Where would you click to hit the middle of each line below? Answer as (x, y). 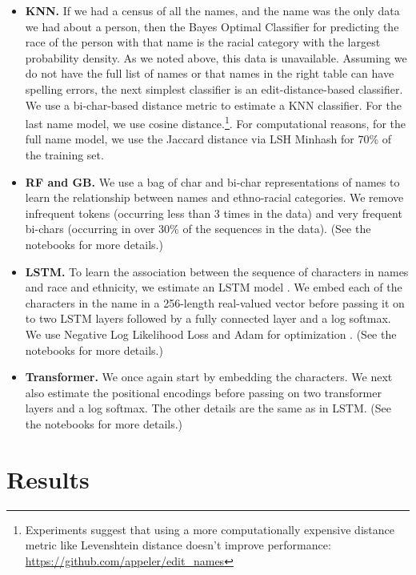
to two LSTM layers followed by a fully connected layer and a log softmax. (208, 318)
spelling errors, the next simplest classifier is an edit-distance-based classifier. (214, 88)
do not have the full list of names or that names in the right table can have (210, 73)
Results (48, 478)
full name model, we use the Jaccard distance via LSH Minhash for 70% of (208, 139)
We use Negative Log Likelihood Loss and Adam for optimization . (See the (211, 334)
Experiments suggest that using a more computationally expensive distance (210, 529)
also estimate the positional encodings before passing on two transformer (203, 392)
